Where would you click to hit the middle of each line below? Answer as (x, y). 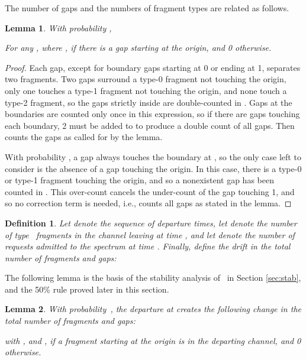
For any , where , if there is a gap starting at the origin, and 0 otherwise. (138, 48)
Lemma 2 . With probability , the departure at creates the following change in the (153, 309)
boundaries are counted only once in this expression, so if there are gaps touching (152, 114)
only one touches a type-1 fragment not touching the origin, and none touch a (146, 90)
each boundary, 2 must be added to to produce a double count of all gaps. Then (150, 125)
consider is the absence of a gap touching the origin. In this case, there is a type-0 (153, 168)
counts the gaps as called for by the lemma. (84, 137)
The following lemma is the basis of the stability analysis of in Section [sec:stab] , (153, 278)
